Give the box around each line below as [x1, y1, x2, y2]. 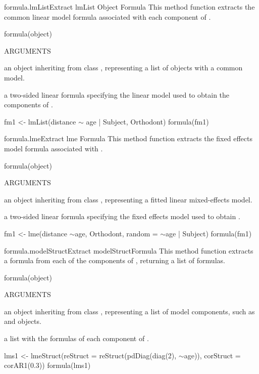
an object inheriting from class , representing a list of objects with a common [4, 62, 243, 73]
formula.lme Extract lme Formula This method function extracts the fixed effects [4, 133, 252, 144]
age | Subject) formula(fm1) [166, 228, 252, 238]
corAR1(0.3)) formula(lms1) [4, 360, 91, 370]
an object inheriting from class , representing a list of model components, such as [4, 306, 255, 316]
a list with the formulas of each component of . [4, 333, 149, 344]
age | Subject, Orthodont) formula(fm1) [86, 116, 209, 127]
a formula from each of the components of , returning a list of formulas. [4, 255, 225, 266]
